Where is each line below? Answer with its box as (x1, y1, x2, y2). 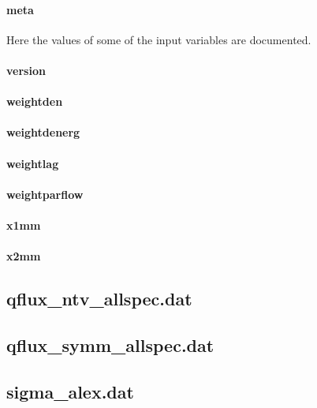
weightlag (6, 155, 59, 171)
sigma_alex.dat (6, 379, 134, 403)
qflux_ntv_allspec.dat (6, 286, 192, 311)
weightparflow (6, 185, 84, 202)
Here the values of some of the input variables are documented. (6, 31, 311, 47)
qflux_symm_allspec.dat (6, 332, 214, 357)
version (6, 62, 46, 78)
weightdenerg (6, 124, 80, 140)
